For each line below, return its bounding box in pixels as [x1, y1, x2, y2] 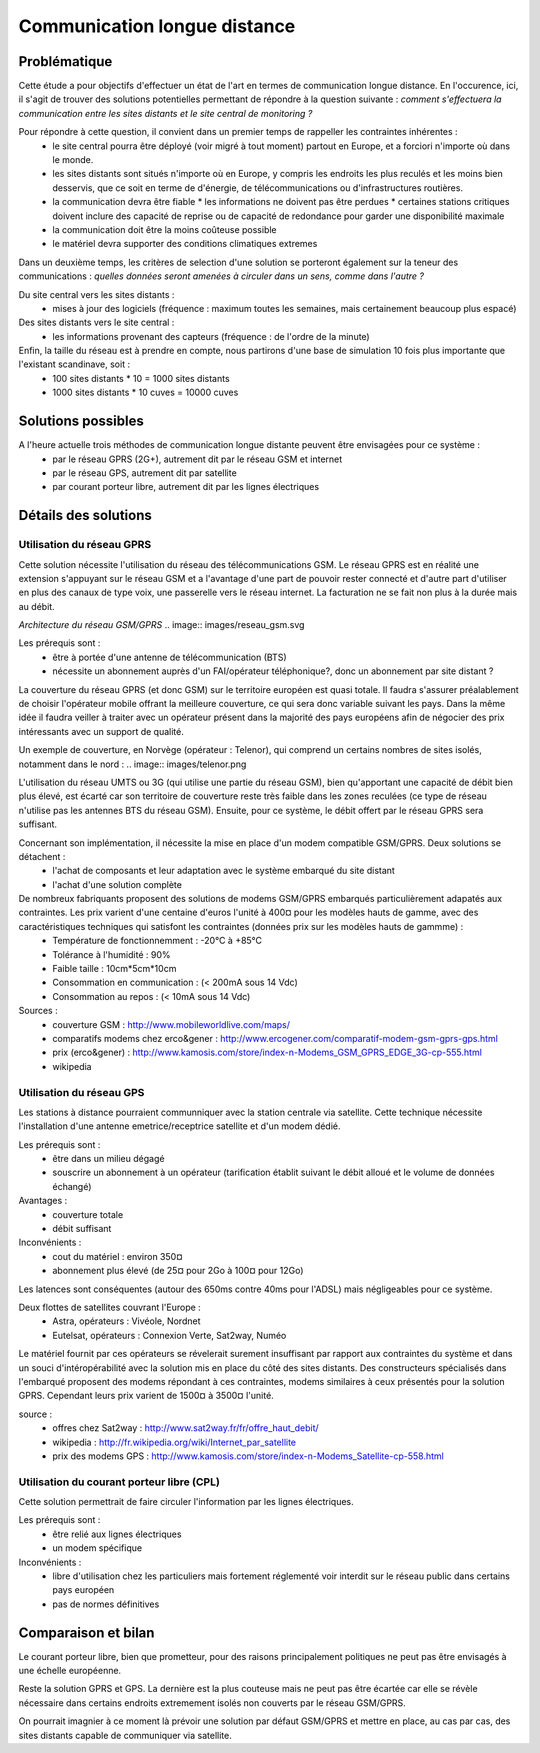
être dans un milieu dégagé [52, 1153, 165, 1165]
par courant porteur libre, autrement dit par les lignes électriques [52, 481, 320, 493]
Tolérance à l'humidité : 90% [52, 948, 171, 960]
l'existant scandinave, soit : [18, 358, 130, 370]
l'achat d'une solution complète [52, 878, 182, 890]
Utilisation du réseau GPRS [18, 538, 152, 552]
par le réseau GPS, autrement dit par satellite [52, 466, 237, 479]
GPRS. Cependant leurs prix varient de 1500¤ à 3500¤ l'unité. [18, 1390, 274, 1402]
